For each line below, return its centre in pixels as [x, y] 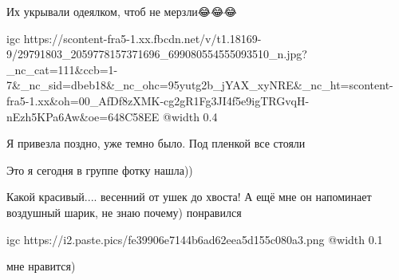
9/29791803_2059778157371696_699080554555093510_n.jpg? [157, 54]
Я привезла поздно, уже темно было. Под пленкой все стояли [156, 143]
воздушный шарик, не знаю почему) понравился [124, 212]
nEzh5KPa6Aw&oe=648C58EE [83, 116]
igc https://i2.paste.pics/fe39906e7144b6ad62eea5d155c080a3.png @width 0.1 [195, 239]
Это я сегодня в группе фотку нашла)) [100, 170]
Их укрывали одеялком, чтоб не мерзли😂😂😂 [122, 11]
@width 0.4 [190, 116]
